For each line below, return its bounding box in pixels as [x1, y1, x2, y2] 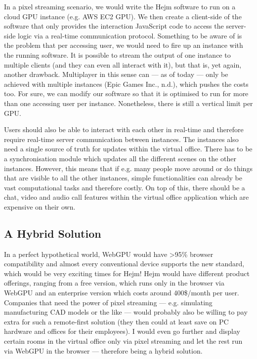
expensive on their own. [4, 201, 76, 212]
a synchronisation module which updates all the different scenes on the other [4, 153, 236, 163]
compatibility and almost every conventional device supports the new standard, [4, 258, 245, 269]
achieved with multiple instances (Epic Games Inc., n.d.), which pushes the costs [4, 78, 249, 89]
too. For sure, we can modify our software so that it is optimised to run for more [4, 88, 249, 99]
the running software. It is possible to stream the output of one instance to [4, 49, 231, 60]
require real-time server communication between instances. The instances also [4, 134, 239, 144]
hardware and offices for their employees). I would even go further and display [4, 326, 241, 336]
